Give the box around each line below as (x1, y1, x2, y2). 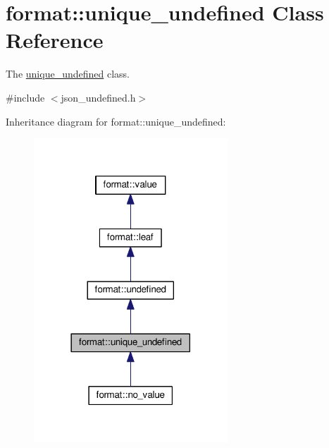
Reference (6, 25, 104, 54)
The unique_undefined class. (6, 66, 130, 81)
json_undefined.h (61, 90, 136, 104)
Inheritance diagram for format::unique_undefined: (6, 114, 226, 128)
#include (6, 90, 45, 104)
